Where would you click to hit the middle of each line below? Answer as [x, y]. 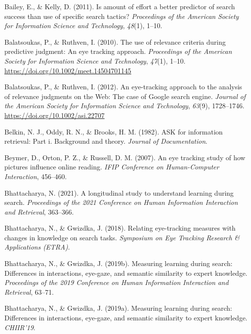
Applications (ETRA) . [37, 247]
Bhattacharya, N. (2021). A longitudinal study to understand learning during [119, 192]
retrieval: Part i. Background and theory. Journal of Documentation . [106, 141]
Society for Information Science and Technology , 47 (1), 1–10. [95, 60]
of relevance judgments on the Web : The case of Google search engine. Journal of [125, 96]
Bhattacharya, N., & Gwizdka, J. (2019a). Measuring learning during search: [118, 308]
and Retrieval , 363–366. [39, 211]
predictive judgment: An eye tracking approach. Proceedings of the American [118, 51]
